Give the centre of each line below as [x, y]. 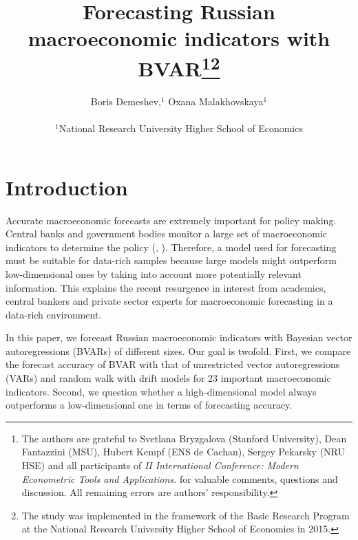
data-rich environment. [54, 314]
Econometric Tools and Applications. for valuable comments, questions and [180, 478]
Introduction [67, 187]
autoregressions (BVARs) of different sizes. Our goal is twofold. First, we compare [178, 350]
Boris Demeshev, [126, 101]
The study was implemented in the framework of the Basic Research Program [186, 515]
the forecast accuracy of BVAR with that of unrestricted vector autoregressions [173, 364]
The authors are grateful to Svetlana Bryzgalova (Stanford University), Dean [184, 438]
